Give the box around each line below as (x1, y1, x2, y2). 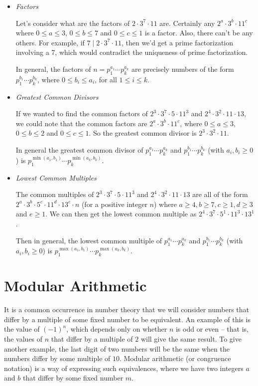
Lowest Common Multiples (15, 172, 97, 183)
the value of (4, 324, 40, 334)
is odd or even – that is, (175, 324, 249, 334)
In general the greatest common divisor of (15, 144, 143, 155)
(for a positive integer (81, 198, 147, 209)
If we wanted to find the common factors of (15, 108, 148, 119)
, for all (95, 74, 117, 84)
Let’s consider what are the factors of (15, 17, 130, 28)
